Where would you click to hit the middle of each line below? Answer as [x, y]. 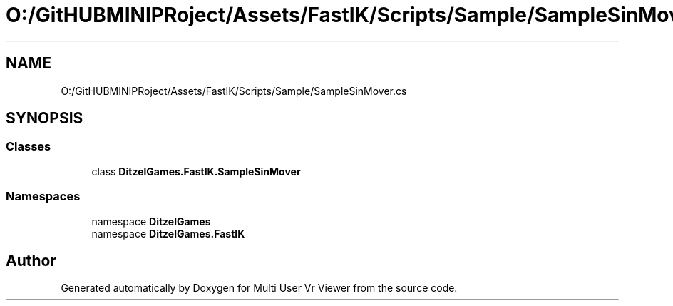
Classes [29, 147]
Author [31, 260]
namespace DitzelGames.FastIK [168, 233]
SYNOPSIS [45, 118]
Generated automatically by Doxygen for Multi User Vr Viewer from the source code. [259, 288]
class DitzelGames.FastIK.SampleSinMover [196, 171]
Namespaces [43, 197]
